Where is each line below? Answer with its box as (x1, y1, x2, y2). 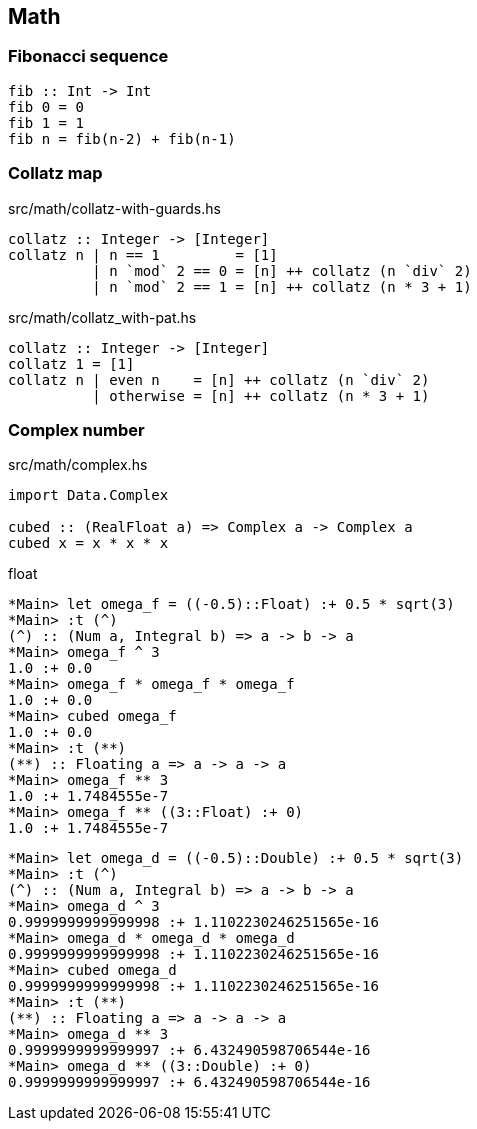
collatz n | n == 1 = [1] (8, 246, 278, 263)
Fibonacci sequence (8, 46, 169, 67)
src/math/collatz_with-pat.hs (8, 308, 197, 326)
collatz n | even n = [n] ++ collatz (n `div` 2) (8, 371, 430, 388)
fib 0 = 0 (8, 98, 84, 115)
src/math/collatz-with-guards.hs (8, 199, 221, 217)
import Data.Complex (8, 487, 169, 504)
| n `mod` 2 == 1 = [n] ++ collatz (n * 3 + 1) (92, 278, 472, 295)
